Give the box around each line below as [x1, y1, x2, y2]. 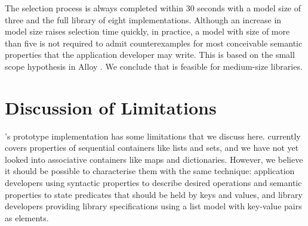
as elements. [5, 211, 49, 224]
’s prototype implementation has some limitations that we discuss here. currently [5, 129, 301, 142]
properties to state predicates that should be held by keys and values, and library [5, 188, 303, 200]
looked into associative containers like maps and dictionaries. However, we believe [5, 153, 303, 165]
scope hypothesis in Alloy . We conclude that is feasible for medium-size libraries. [5, 60, 303, 72]
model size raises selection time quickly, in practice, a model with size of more [5, 25, 290, 38]
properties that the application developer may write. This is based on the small [5, 48, 295, 61]
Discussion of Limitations [5, 95, 217, 119]
